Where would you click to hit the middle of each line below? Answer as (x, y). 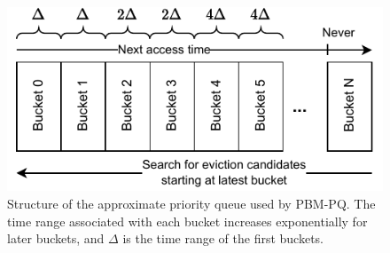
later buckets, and (56, 238)
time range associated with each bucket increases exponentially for (187, 221)
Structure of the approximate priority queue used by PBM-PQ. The (191, 203)
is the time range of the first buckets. (223, 238)
